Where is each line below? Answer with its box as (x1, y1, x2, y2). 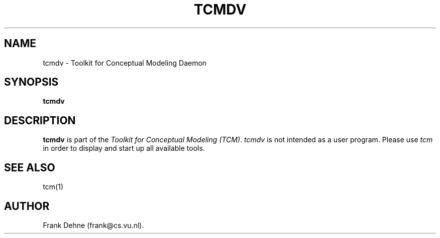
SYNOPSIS (4, 76, 59, 89)
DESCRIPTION (4, 114, 76, 127)
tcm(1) (43, 182, 64, 191)
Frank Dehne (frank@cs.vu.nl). (43, 220, 144, 229)
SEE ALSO (4, 161, 55, 174)
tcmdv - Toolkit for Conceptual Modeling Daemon (43, 58, 207, 67)
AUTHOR (4, 199, 50, 212)
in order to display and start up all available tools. (43, 144, 205, 153)
